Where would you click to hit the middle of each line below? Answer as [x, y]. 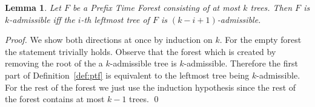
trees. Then [271, 7]
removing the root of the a [54, 63]
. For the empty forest [260, 40]
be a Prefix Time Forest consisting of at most [156, 7]
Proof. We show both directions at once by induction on [109, 40]
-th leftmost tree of [115, 19]
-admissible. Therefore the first [241, 63]
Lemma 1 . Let [33, 7]
